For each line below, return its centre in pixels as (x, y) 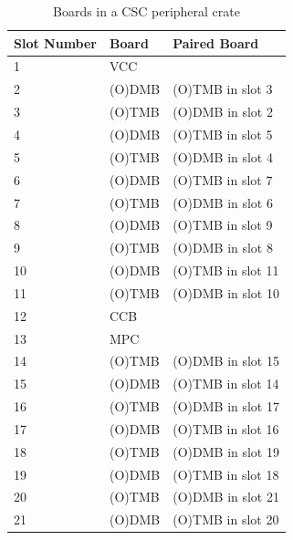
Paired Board (216, 42)
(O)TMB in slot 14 (226, 384)
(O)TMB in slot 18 (226, 474)
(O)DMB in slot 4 (223, 156)
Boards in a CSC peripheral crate (146, 11)
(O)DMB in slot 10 (226, 292)
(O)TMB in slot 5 (223, 134)
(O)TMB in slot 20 (226, 519)
